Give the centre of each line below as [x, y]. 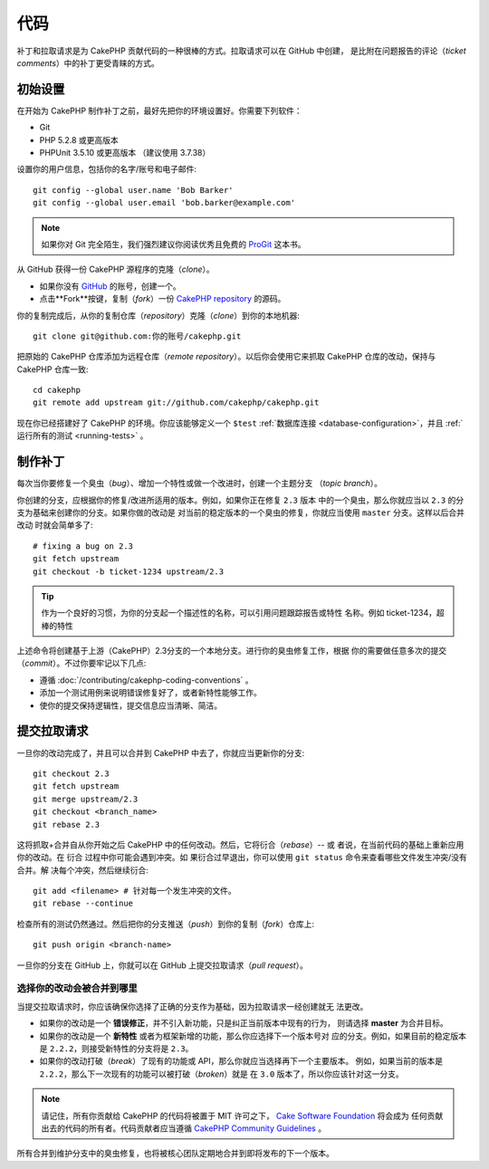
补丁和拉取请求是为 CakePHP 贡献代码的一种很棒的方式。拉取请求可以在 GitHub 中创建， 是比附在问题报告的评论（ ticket [241, 51]
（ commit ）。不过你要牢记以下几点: [81, 663]
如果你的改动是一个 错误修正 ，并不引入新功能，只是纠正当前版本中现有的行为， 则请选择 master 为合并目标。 [244, 1023]
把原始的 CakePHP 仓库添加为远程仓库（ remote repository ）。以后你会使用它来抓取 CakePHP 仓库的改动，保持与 [226, 357]
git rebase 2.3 [67, 824]
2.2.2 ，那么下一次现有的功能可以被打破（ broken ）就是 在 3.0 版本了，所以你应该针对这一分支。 [222, 1074]
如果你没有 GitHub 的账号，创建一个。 [110, 286]
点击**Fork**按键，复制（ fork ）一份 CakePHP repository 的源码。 [163, 299]
